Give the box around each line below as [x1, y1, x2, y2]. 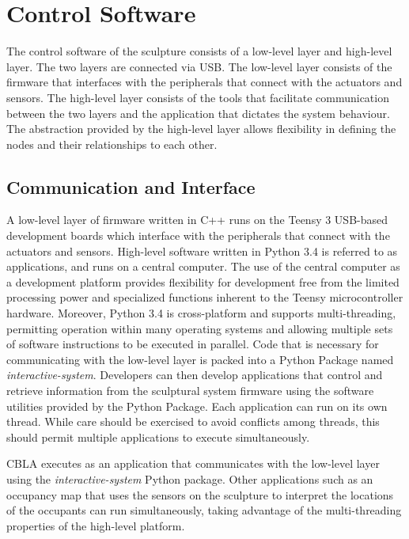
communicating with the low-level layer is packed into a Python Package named [6, 351, 394, 367]
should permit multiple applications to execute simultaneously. [6, 428, 310, 445]
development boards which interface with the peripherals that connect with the [6, 227, 390, 244]
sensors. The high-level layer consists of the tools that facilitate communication [6, 89, 389, 105]
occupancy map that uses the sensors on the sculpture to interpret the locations [6, 486, 394, 503]
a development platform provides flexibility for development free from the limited [6, 273, 400, 290]
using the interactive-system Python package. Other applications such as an [6, 470, 373, 487]
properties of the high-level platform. [6, 517, 185, 533]
